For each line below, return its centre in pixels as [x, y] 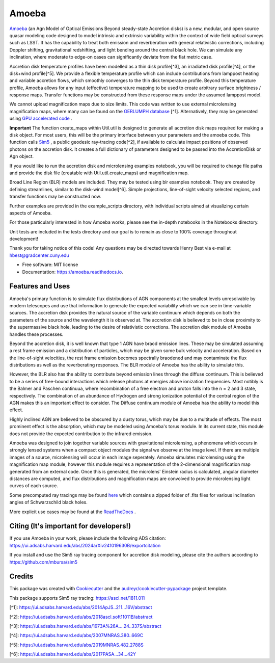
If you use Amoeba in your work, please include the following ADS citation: [88, 538]
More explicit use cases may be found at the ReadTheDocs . [73, 512]
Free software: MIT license [50, 264]
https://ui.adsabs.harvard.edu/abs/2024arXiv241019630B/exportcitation [85, 545]
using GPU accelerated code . [41, 118]
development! [24, 239]
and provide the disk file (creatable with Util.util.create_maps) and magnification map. [99, 173]
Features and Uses [40, 286]
